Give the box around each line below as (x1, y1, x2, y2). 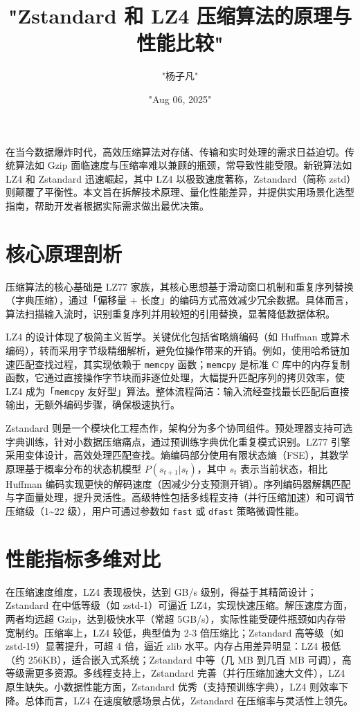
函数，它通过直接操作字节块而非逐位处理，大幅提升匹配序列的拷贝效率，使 (6, 370, 345, 385)
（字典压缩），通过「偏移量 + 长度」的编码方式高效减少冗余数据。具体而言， (6, 293, 354, 307)
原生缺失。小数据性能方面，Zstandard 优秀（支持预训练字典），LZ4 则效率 (6, 679, 339, 693)
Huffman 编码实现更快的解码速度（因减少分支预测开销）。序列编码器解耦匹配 (6, 476, 351, 491)
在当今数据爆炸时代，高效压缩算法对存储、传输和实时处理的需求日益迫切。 (6, 144, 345, 158)
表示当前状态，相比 (240, 461, 328, 475)
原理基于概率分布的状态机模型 (6, 461, 141, 475)
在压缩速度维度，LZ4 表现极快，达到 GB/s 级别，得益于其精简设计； (6, 584, 317, 599)
